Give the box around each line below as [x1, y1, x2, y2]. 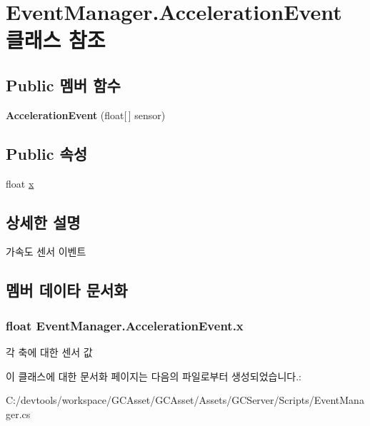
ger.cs [6, 406, 31, 421]
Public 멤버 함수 [6, 73, 121, 96]
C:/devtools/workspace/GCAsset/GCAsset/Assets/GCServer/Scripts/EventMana [6, 392, 364, 407]
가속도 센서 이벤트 [6, 244, 86, 259]
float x [6, 176, 34, 191]
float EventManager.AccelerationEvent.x [6, 316, 244, 334]
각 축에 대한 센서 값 [6, 344, 93, 359]
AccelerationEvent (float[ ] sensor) [6, 107, 166, 122]
